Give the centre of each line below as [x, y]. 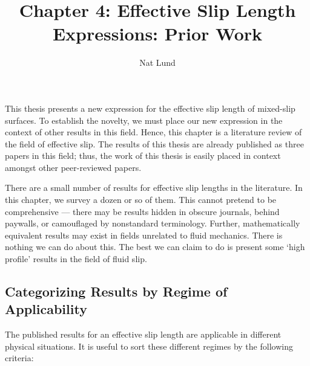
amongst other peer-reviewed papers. [73, 167]
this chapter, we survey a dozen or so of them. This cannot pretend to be [141, 200]
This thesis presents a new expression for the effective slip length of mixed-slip [150, 108]
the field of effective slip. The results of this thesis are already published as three [154, 143]
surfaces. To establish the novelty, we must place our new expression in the [144, 120]
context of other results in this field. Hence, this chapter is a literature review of [153, 132]
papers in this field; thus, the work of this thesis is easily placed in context [143, 156]
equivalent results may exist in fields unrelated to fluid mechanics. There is [144, 235]
